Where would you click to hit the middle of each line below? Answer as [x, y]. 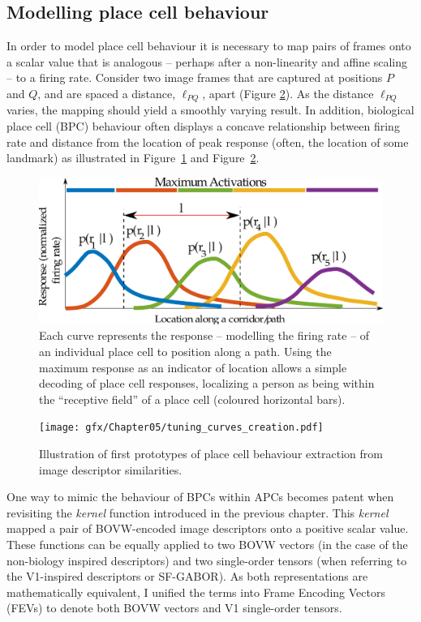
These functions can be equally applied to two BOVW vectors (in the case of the [207, 544]
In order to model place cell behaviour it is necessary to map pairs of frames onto [209, 46]
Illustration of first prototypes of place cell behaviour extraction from [211, 453]
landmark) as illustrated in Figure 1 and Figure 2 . [133, 158]
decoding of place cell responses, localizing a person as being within [207, 383]
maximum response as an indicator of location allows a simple [193, 367]
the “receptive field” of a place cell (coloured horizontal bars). [192, 399]
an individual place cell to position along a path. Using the [185, 351]
